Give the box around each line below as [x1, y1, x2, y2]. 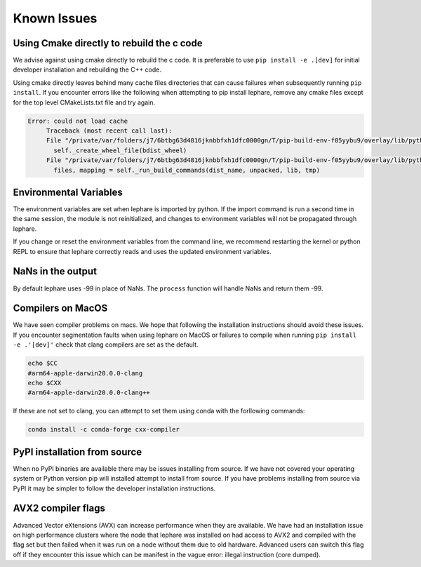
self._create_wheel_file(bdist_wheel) [53, 146, 187, 154]
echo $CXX [27, 379, 62, 387]
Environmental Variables [13, 186, 123, 198]
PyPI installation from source [13, 446, 142, 458]
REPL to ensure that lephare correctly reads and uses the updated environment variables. [13, 247, 272, 255]
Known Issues [13, 11, 98, 26]
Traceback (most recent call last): [46, 127, 173, 135]
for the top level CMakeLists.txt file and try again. [13, 98, 156, 107]
